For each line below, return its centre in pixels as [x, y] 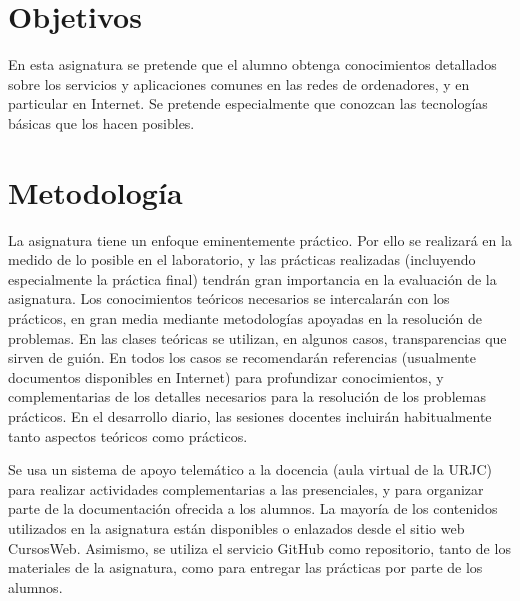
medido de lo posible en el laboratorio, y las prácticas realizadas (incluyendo [242, 259]
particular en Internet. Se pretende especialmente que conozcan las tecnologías [248, 103]
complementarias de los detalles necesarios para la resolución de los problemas [247, 396]
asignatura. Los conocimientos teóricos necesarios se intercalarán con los [229, 298]
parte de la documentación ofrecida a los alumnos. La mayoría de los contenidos [253, 508]
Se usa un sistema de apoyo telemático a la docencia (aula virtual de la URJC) [250, 469]
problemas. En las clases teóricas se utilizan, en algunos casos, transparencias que [257, 337]
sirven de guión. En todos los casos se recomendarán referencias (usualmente [242, 357]
